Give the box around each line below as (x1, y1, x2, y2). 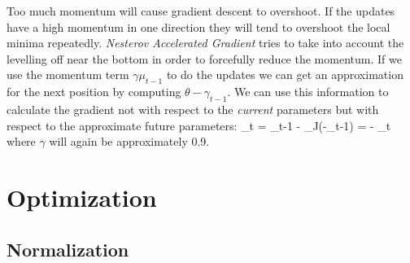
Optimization (7, 180, 157, 213)
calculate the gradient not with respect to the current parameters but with (7, 100, 379, 117)
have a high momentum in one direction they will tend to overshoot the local (7, 18, 390, 35)
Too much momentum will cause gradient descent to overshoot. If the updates (7, 2, 395, 19)
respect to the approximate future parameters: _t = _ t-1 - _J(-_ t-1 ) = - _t (7, 116, 391, 134)
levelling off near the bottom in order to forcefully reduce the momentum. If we (7, 50, 402, 67)
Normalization (7, 236, 129, 261)
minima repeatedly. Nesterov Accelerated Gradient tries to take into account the (7, 34, 404, 51)
